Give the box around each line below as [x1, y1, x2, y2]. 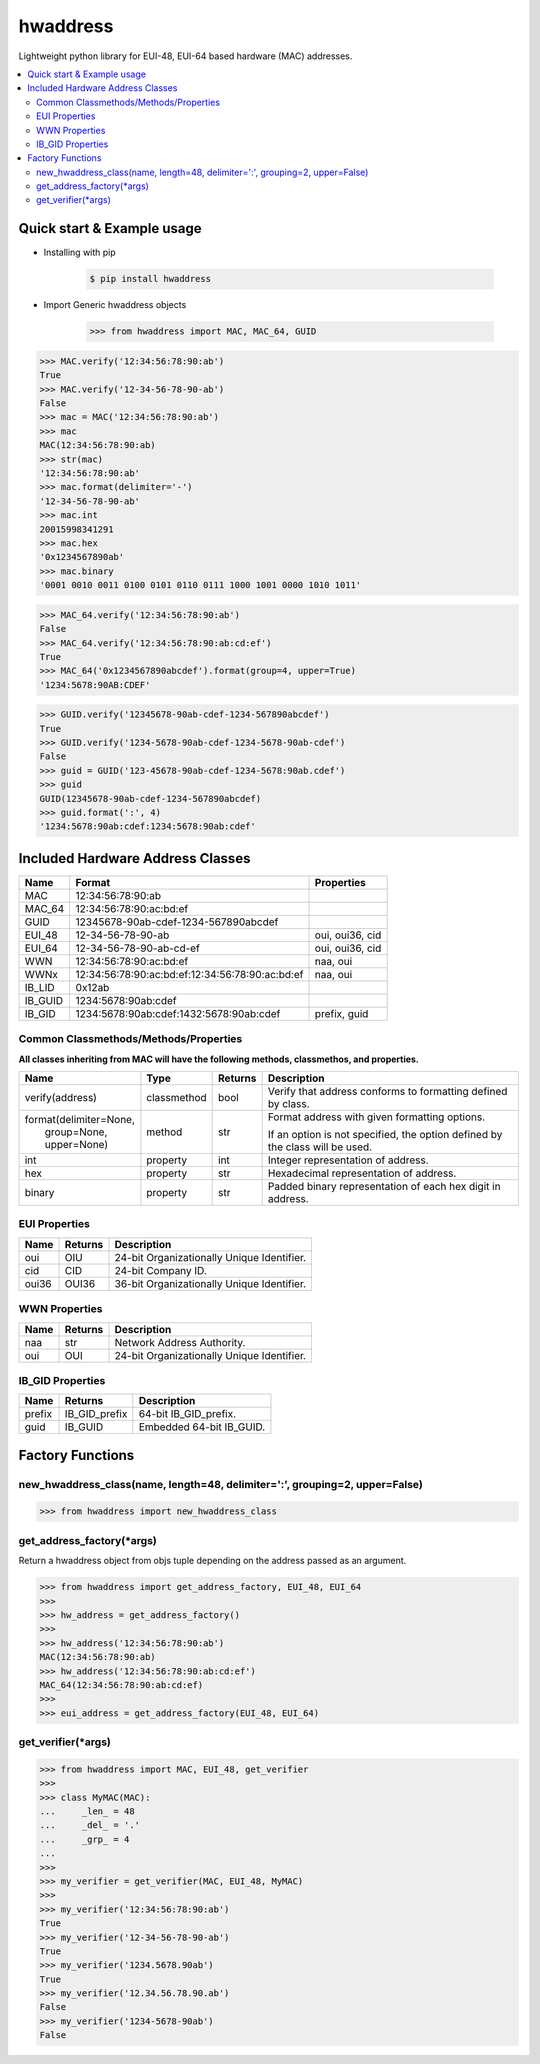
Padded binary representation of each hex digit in [267, 1180, 501, 1194]
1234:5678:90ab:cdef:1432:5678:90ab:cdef [75, 1006, 281, 1020]
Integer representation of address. [267, 1153, 429, 1167]
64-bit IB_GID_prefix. [138, 1407, 237, 1421]
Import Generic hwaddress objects [43, 299, 187, 311]
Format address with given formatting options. [267, 1110, 486, 1124]
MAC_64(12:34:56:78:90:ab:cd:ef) [39, 1679, 204, 1690]
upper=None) [44, 1138, 109, 1152]
